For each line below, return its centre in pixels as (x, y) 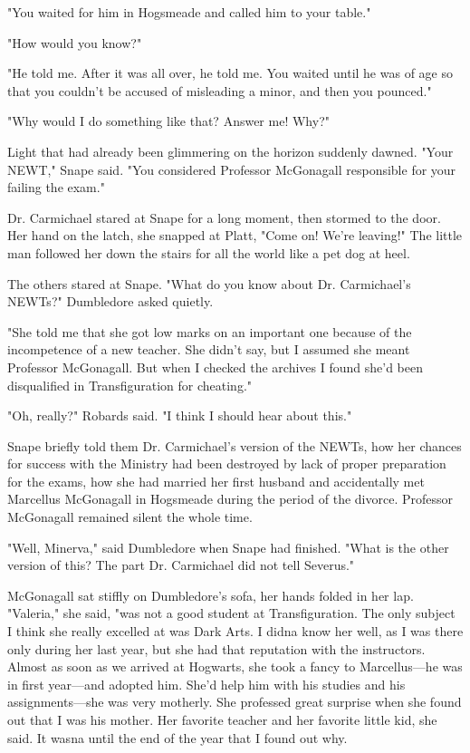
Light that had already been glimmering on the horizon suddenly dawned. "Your (230, 151)
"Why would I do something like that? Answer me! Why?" (168, 121)
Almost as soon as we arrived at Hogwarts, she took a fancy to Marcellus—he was (235, 666)
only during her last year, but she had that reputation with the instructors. (216, 648)
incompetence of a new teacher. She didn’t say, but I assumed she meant (209, 349)
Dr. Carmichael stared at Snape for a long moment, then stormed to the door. (224, 217)
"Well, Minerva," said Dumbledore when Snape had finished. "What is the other (228, 547)
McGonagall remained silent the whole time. (130, 517)
